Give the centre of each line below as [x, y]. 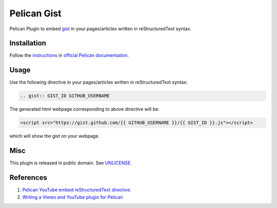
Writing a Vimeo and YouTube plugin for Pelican [73, 197]
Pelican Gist [35, 13]
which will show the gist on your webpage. [55, 136]
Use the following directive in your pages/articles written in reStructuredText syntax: [98, 82]
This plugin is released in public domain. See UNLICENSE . [71, 163]
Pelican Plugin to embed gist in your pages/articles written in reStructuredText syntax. [101, 29]
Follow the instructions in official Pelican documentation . [69, 55]
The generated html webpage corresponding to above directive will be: [85, 109]
